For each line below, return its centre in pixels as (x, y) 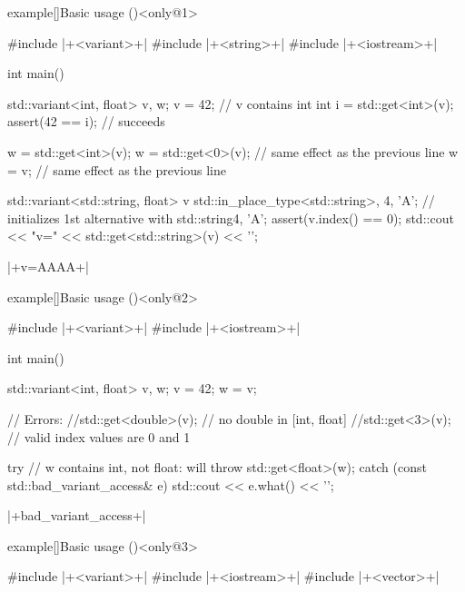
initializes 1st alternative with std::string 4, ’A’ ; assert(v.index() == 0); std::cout (231, 217)
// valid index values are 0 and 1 (99, 436)
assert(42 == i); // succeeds (86, 121)
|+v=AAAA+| (48, 266)
